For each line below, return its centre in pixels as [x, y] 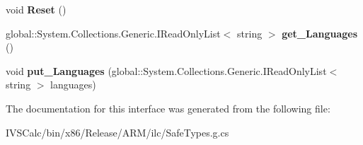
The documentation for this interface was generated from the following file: [168, 108]
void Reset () [36, 9]
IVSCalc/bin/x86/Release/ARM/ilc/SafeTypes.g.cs [117, 132]
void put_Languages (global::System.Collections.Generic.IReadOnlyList [166, 70]
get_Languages [320, 33]
